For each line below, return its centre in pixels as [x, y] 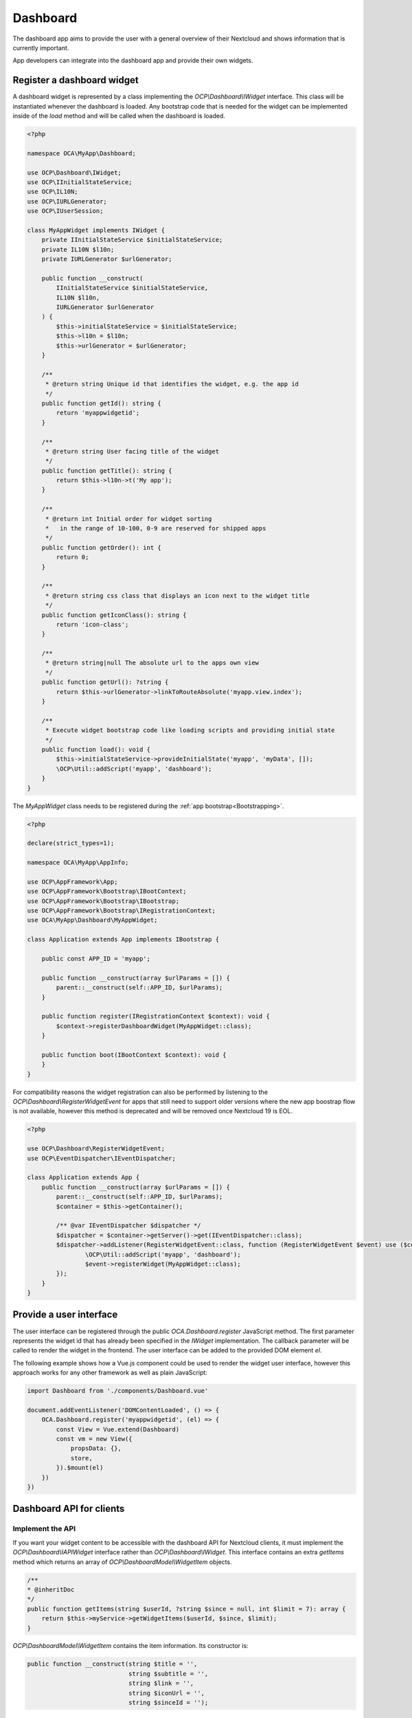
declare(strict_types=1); [71, 843]
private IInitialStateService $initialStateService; [132, 240]
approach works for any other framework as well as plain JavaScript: [110, 1373]
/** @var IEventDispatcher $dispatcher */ [129, 1226]
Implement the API [44, 1529]
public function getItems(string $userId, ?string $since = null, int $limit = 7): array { [186, 1609]
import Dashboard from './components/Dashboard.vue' [118, 1391]
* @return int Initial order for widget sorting [128, 518]
